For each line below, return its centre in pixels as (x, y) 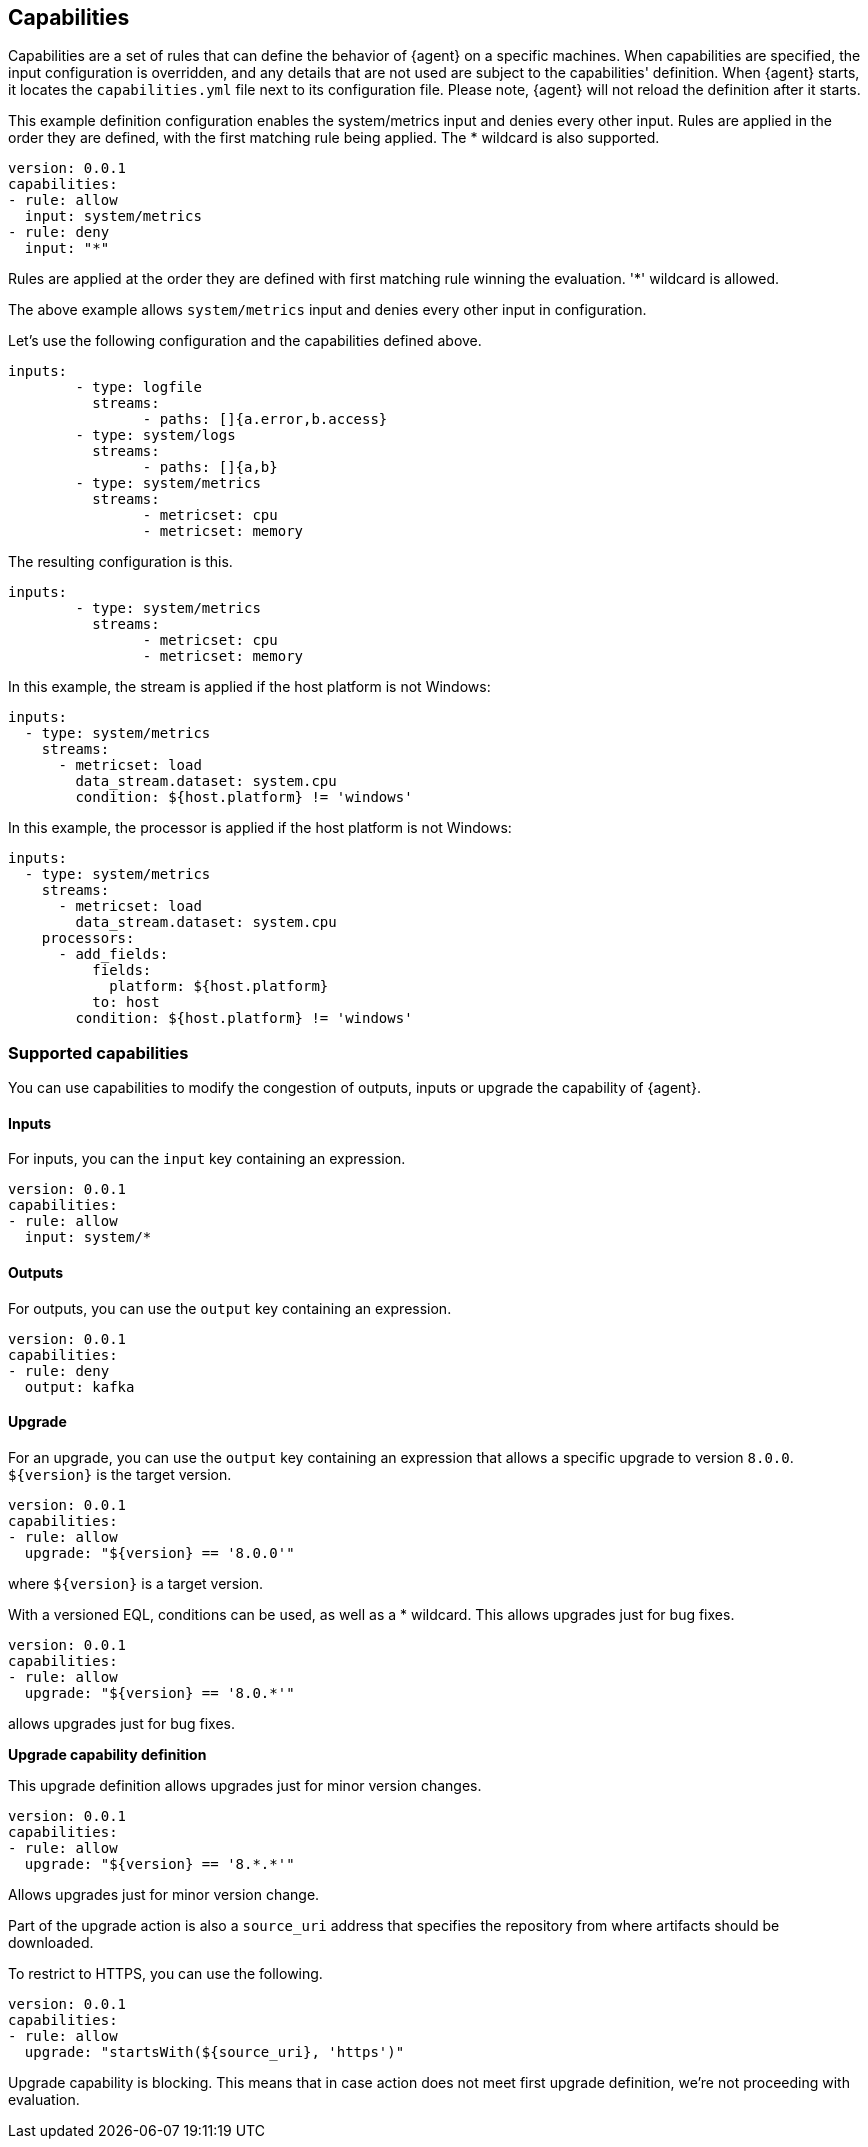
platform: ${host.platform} (219, 986)
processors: (88, 938)
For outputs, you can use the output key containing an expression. (230, 1308)
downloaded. (51, 1942)
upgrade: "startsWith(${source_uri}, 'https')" (214, 2051)
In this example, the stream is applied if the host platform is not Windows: (249, 687)
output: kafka (79, 1386)
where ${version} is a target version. (136, 1583)
